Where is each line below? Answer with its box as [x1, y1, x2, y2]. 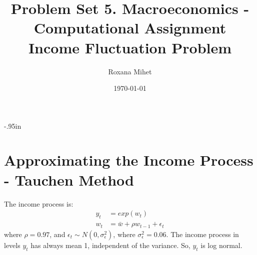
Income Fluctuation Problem [28, 37, 232, 57]
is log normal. [200, 240, 242, 250]
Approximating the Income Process [4, 150, 253, 170]
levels [4, 240, 20, 250]
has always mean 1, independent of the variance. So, [30, 240, 190, 250]
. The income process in [166, 229, 239, 239]
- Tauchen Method [4, 169, 134, 190]
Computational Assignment [33, 17, 226, 38]
